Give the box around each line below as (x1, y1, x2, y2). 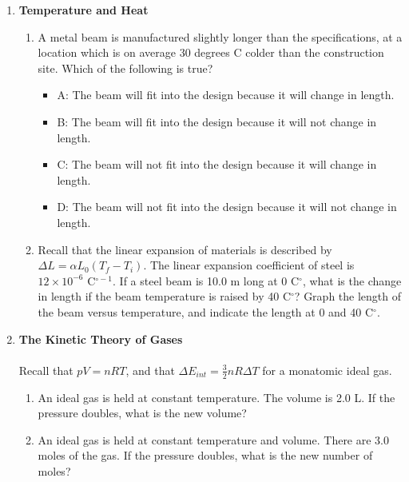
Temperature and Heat (18, 2, 149, 18)
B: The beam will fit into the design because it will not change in (57, 113, 377, 129)
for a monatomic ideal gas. (262, 361, 392, 378)
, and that (125, 361, 175, 378)
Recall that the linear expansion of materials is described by (38, 241, 332, 257)
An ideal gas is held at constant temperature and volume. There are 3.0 (38, 431, 390, 448)
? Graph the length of (294, 288, 402, 305)
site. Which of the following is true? (38, 59, 213, 76)
